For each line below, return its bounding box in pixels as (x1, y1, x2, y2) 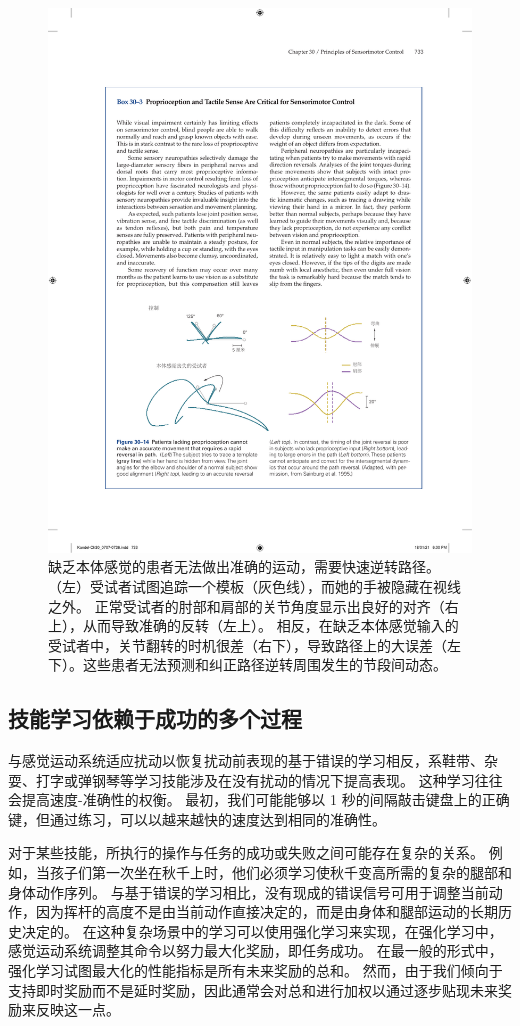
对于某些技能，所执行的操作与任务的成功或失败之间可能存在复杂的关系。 (8, 842, 484, 863)
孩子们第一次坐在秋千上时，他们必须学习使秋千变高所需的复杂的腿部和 (49, 862, 512, 883)
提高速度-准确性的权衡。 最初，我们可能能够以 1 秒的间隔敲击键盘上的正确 (21, 789, 510, 810)
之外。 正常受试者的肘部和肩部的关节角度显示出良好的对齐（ (48, 595, 445, 616)
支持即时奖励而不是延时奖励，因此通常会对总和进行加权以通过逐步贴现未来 (8, 979, 498, 1000)
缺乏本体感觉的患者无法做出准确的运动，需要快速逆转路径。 (48, 556, 440, 577)
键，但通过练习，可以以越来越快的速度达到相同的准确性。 (8, 808, 386, 829)
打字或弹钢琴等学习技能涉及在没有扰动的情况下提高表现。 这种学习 (35, 769, 475, 790)
